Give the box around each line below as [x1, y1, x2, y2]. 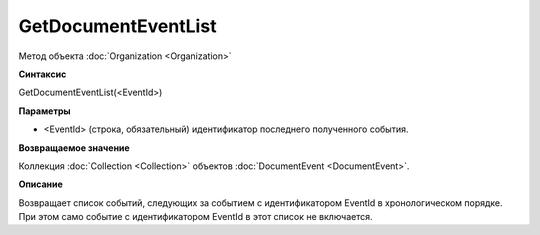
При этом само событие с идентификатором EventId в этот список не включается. [18, 211, 374, 223]
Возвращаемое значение [18, 141, 130, 154]
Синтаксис [18, 68, 67, 80]
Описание [18, 178, 64, 190]
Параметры [18, 105, 71, 117]
